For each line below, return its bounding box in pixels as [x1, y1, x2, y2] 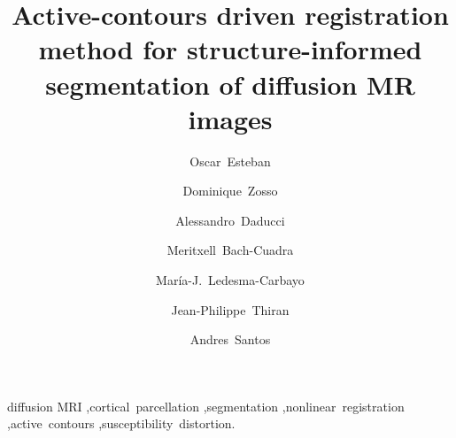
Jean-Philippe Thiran [171, 300, 290, 319]
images [188, 100, 273, 136]
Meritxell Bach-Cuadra [166, 241, 294, 259]
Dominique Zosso [182, 181, 278, 200]
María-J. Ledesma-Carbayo [156, 271, 305, 289]
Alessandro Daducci [175, 211, 285, 229]
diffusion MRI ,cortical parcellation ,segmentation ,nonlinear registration [7, 396, 405, 415]
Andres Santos [189, 330, 271, 349]
